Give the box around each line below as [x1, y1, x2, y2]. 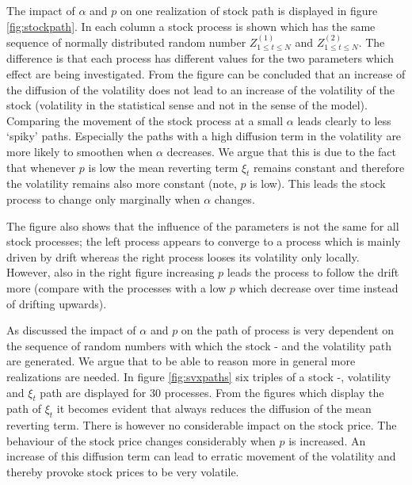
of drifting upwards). [6, 295, 107, 311]
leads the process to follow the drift [227, 264, 399, 281]
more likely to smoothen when [6, 143, 153, 159]
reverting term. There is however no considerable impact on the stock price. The [6, 417, 397, 433]
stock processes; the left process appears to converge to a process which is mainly [6, 233, 401, 250]
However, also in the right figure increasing [6, 264, 215, 281]
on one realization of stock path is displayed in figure [120, 2, 378, 18]
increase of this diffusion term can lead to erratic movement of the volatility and [6, 448, 396, 464]
